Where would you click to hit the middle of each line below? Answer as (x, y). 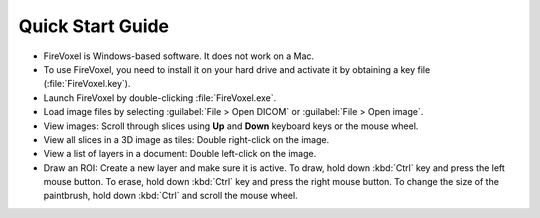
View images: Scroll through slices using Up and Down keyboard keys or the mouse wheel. (231, 126)
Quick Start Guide (94, 26)
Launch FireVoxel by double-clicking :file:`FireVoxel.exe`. (160, 97)
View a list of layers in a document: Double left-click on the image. (180, 154)
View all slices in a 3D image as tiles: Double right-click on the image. (186, 139)
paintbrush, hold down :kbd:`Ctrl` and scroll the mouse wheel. (171, 196)
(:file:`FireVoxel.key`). (87, 84)
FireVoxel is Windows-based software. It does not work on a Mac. (179, 56)
